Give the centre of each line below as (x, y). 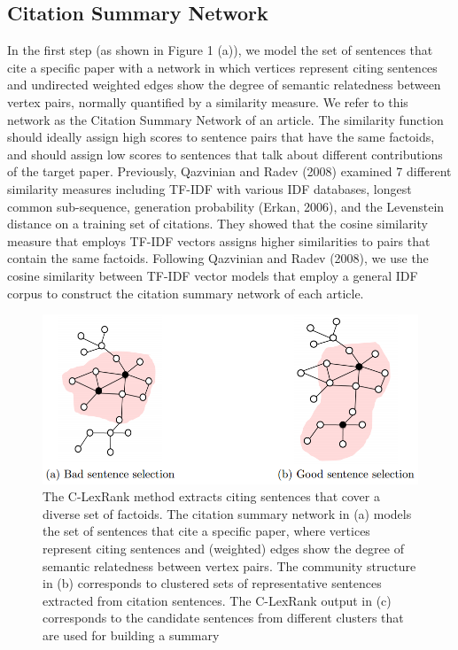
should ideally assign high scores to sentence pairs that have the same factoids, (221, 137)
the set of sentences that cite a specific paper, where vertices (206, 531)
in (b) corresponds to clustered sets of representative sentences (212, 583)
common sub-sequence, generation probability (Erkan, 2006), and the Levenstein (226, 206)
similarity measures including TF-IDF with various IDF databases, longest (210, 188)
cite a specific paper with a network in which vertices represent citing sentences (222, 67)
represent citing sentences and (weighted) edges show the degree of (223, 548)
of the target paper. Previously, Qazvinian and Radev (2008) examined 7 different (229, 171)
